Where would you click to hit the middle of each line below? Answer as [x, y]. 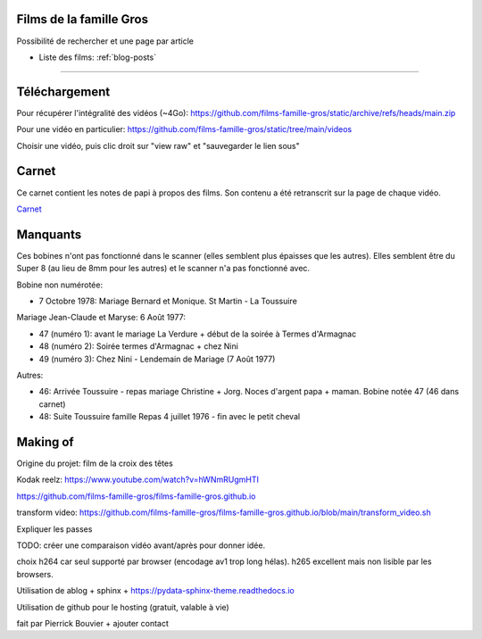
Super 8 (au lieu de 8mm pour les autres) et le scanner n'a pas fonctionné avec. [163, 269]
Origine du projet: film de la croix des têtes [95, 463]
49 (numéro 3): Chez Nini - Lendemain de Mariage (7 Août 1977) [157, 359]
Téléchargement [63, 91]
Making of [46, 442]
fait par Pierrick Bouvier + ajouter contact [93, 623]
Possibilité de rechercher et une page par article [105, 41]
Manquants [49, 234]
